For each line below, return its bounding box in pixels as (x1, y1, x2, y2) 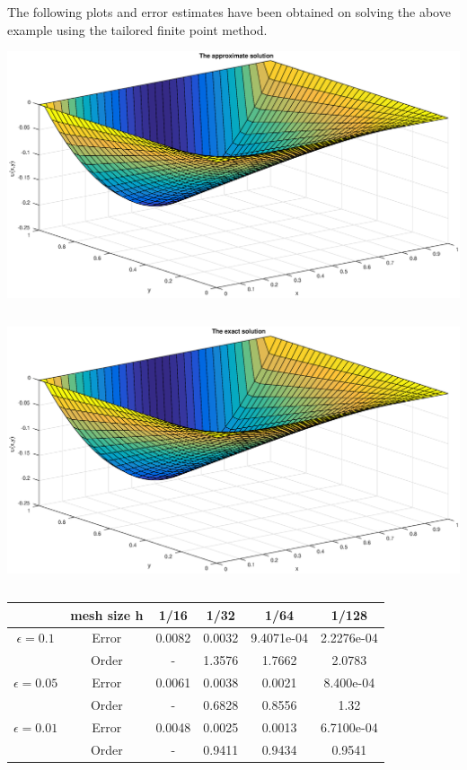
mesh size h (70, 605, 144, 624)
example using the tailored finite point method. (7, 20, 268, 39)
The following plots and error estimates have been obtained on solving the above (7, 3, 451, 21)
